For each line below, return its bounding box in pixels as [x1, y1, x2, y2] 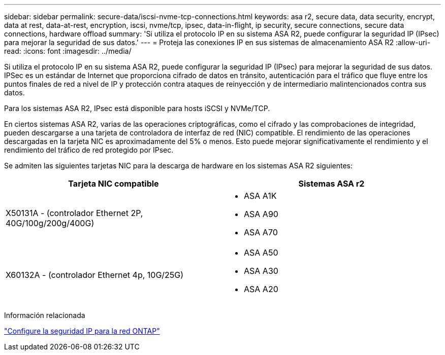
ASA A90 [244, 209, 278, 219]
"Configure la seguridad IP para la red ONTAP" [4, 327, 160, 335]
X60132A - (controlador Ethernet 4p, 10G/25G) [6, 270, 184, 280]
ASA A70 [244, 227, 278, 237]
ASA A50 [244, 247, 278, 258]
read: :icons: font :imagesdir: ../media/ [4, 47, 132, 55]
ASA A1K [244, 191, 277, 201]
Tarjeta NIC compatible [68, 179, 159, 189]
